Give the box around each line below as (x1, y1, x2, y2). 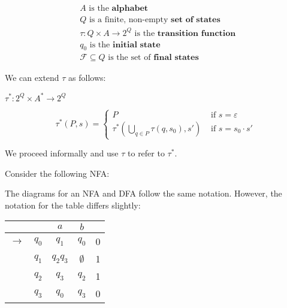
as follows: (68, 71, 106, 84)
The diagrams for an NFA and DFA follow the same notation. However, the (5, 187, 282, 200)
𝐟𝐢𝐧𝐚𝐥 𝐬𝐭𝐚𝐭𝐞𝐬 (153, 53, 199, 62)
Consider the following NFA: (5, 167, 110, 179)
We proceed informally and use (5, 147, 119, 159)
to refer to (128, 147, 165, 159)
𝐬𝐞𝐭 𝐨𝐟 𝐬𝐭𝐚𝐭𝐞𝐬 (171, 16, 220, 25)
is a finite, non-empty (89, 16, 168, 25)
